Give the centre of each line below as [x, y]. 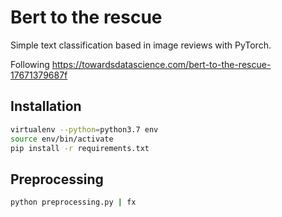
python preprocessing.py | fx [73, 202]
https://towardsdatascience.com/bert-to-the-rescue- [161, 64]
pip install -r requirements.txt [80, 148]
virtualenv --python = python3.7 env [84, 129]
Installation [46, 106]
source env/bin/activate [62, 139]
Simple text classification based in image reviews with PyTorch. [141, 45]
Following [30, 64]
